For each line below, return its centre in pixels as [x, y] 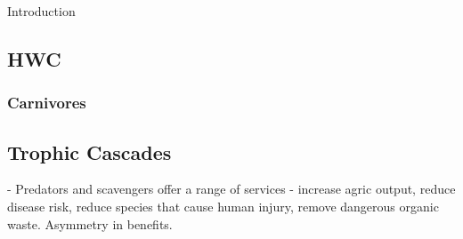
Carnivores [47, 103]
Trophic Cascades [89, 151]
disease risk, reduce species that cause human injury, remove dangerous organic [223, 207]
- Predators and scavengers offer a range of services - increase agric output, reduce [231, 189]
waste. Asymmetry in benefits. [90, 223]
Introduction [41, 11]
